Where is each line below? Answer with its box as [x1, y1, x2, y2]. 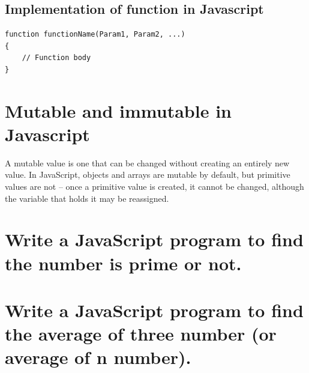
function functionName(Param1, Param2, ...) [5, 30, 185, 39]
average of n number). [5, 345, 191, 369]
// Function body [22, 53, 91, 62]
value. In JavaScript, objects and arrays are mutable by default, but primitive [5, 168, 290, 181]
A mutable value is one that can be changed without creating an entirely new [5, 156, 290, 169]
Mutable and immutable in [5, 98, 232, 123]
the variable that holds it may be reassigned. [5, 192, 169, 204]
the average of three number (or [5, 321, 277, 346]
